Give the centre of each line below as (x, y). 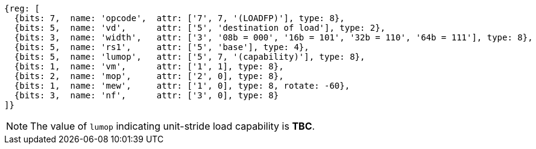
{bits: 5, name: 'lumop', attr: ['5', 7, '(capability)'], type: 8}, (190, 57)
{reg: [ (22, 8)
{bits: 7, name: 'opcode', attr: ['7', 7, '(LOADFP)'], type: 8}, (179, 18)
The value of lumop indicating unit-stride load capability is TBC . (173, 126)
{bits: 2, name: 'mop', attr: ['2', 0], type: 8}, (149, 76)
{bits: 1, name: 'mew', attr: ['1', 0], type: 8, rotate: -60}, (182, 86)
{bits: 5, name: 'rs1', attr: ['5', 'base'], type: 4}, (162, 47)
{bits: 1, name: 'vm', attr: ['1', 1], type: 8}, (149, 66)
